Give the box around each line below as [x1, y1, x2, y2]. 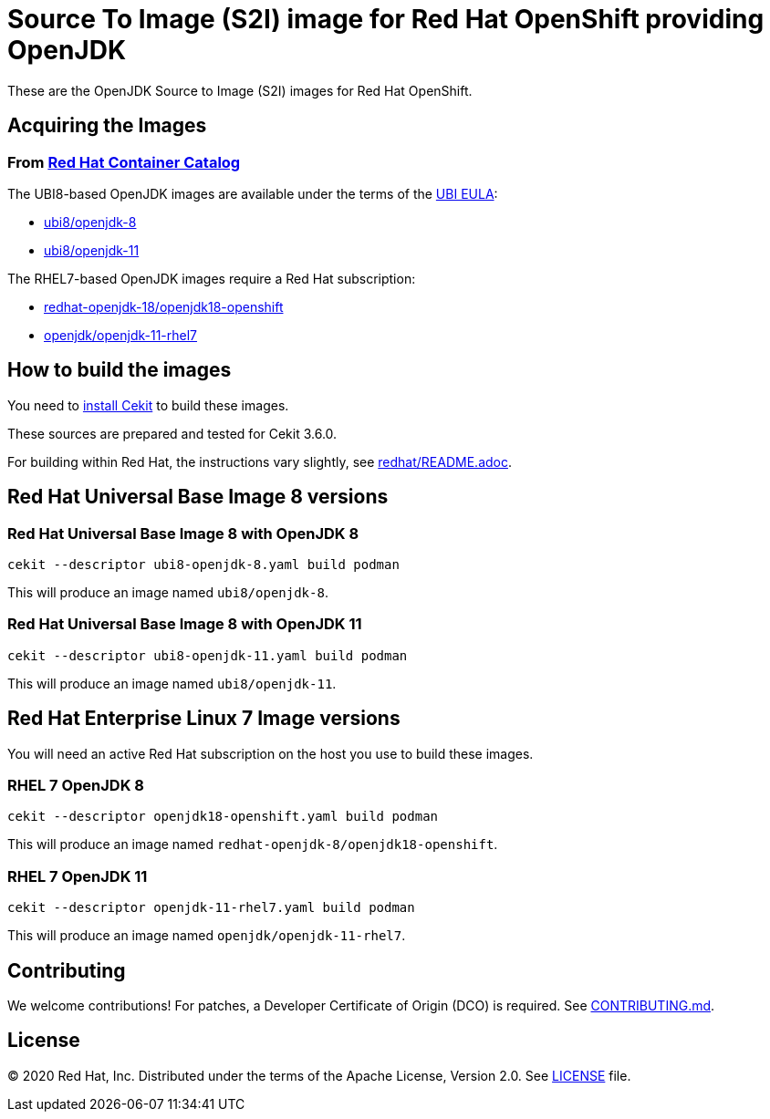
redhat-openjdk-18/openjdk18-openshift [44, 298, 284, 315]
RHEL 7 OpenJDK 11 [7, 866, 148, 886]
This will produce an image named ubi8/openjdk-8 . [7, 585, 328, 601]
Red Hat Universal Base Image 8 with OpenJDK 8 [7, 523, 359, 543]
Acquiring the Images [7, 114, 207, 138]
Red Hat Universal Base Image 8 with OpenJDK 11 [7, 615, 362, 634]
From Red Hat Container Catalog [7, 152, 241, 171]
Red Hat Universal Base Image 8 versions [7, 485, 389, 509]
